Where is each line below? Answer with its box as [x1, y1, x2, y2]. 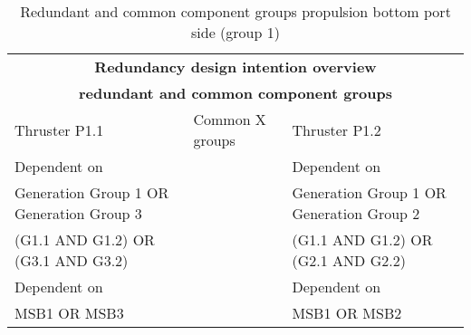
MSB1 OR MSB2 [292, 302, 402, 323]
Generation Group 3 [14, 203, 142, 224]
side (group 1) [191, 22, 280, 43]
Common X [193, 109, 266, 129]
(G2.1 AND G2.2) [292, 250, 406, 271]
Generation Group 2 [292, 203, 420, 224]
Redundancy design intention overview [94, 56, 377, 77]
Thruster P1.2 [292, 119, 381, 140]
